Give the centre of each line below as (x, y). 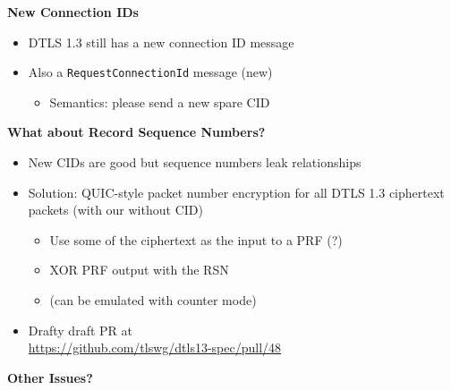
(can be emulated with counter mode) (153, 300)
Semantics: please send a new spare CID (160, 102)
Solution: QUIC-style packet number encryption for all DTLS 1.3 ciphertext (236, 192)
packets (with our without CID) (115, 210)
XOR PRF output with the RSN (139, 270)
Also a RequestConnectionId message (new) (150, 72)
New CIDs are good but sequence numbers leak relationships (195, 162)
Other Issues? (50, 377)
